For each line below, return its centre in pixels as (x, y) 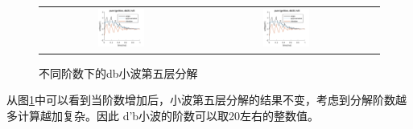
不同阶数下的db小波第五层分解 (118, 73)
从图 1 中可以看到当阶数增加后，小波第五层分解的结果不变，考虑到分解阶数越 (206, 100)
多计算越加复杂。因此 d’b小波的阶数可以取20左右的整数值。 (163, 115)
